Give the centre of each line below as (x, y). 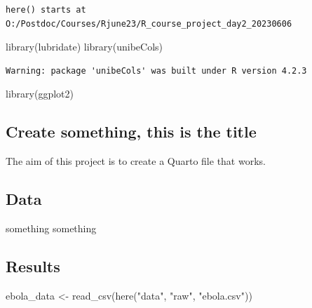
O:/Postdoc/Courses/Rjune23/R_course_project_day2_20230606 (149, 24)
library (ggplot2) (40, 94)
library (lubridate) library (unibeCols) (84, 47)
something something (51, 228)
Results (33, 266)
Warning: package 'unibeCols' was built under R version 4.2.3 (156, 71)
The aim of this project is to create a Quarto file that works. (136, 161)
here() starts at (46, 10)
